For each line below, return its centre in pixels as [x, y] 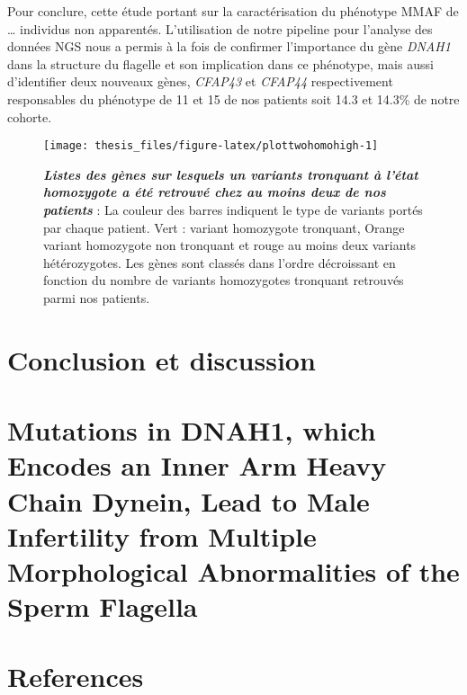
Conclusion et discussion [162, 359]
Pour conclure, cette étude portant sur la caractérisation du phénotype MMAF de [233, 11]
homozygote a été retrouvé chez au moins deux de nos [215, 192]
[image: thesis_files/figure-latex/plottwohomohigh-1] [211, 146]
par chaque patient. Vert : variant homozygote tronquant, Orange [224, 227]
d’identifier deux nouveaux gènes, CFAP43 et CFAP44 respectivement [200, 81]
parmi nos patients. [97, 297]
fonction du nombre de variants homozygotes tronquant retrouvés [224, 280]
